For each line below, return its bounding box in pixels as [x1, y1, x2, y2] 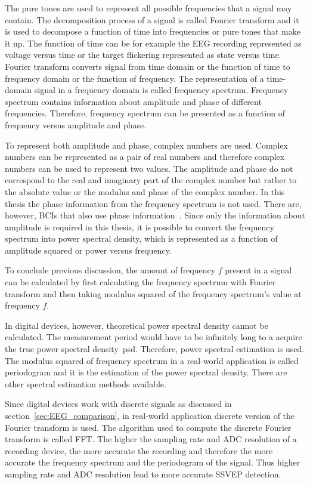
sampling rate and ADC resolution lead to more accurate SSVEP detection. [5, 467, 281, 480]
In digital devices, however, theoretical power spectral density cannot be [5, 319, 268, 331]
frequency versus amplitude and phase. [5, 118, 147, 131]
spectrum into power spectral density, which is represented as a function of [5, 232, 278, 245]
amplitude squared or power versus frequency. [5, 243, 172, 256]
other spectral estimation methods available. [5, 377, 166, 390]
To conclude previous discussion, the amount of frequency [5, 264, 216, 276]
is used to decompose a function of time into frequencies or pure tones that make [5, 25, 300, 38]
